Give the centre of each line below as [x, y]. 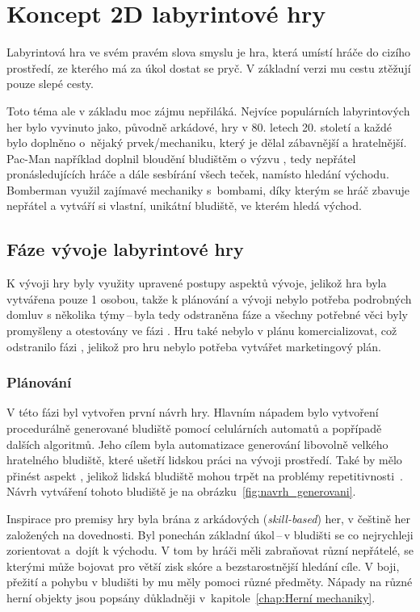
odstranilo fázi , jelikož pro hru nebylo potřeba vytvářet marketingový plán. [194, 346]
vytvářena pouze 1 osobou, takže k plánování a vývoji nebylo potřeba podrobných [209, 298]
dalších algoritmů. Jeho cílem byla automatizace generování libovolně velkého [197, 444]
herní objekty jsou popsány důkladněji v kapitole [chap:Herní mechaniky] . [191, 597]
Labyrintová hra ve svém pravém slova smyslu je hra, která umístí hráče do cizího [209, 52]
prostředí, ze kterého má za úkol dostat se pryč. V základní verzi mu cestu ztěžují [209, 67]
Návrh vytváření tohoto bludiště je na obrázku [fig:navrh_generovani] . [181, 491]
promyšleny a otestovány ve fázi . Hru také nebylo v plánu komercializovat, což [202, 331]
